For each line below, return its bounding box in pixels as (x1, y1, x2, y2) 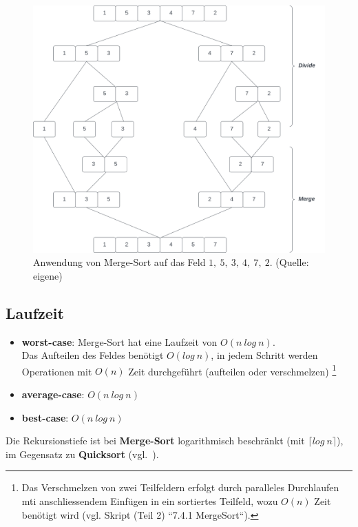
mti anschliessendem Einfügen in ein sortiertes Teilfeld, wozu (21, 493, 278, 508)
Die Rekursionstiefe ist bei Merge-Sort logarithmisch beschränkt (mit (6, 433, 305, 448)
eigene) (33, 268, 63, 282)
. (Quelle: (269, 255, 309, 269)
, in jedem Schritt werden (211, 348, 318, 362)
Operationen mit (21, 364, 92, 378)
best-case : (21, 410, 69, 424)
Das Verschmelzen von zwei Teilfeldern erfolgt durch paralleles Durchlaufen (21, 480, 339, 495)
